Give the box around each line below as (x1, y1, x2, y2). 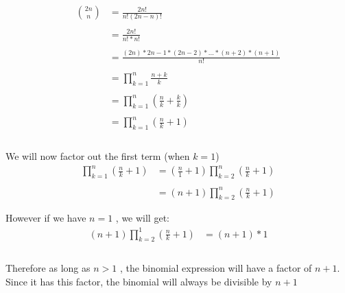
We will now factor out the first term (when (5, 149, 190, 163)
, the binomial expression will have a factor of (119, 261, 312, 275)
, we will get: (115, 211, 169, 225)
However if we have (5, 211, 86, 225)
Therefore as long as (5, 261, 91, 275)
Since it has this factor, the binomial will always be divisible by (5, 274, 272, 289)
